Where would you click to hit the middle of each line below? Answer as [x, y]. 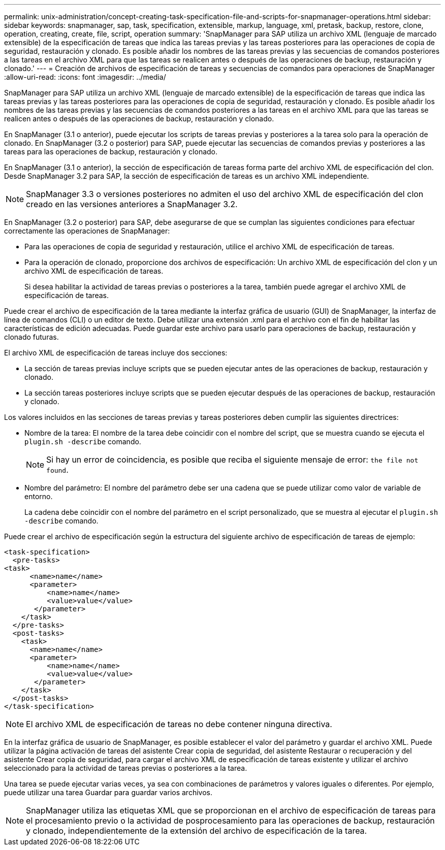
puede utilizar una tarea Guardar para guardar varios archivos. [108, 792]
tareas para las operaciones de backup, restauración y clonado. [111, 152]
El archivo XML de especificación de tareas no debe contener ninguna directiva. [179, 724]
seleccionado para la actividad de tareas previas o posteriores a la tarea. [126, 768]
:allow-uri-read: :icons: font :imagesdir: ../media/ [85, 77]
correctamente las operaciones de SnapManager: [87, 231]
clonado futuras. [31, 337]
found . [57, 470]
